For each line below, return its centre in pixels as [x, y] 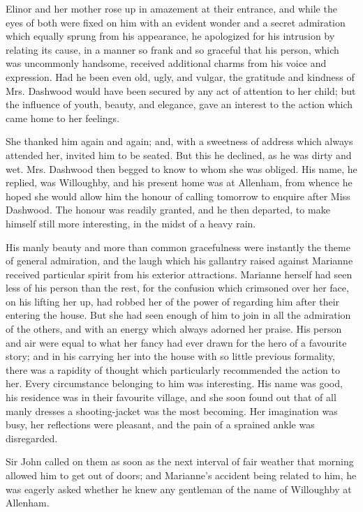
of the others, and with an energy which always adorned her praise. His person [174, 329]
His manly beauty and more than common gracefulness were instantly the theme [178, 247]
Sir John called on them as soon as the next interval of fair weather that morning [180, 461]
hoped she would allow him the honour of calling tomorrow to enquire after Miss [178, 196]
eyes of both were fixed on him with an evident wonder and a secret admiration [176, 22]
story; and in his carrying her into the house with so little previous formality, [170, 356]
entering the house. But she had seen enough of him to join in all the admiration [178, 315]
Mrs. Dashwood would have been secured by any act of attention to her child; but [181, 90]
